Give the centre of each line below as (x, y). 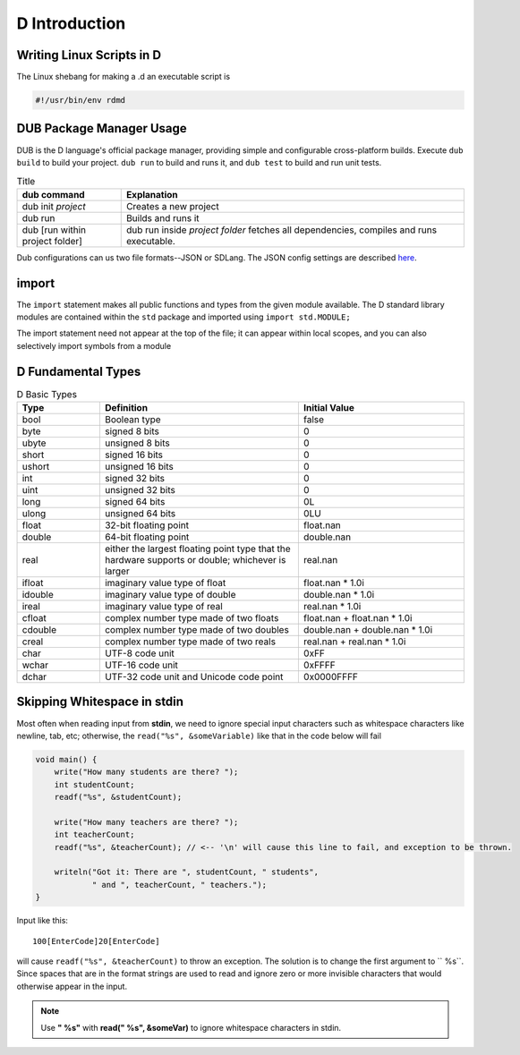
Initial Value (329, 408)
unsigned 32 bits (140, 490)
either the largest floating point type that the (197, 549)
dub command (53, 194)
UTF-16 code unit (141, 665)
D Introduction (71, 23)
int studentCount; (94, 784)
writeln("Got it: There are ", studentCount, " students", (187, 872)
